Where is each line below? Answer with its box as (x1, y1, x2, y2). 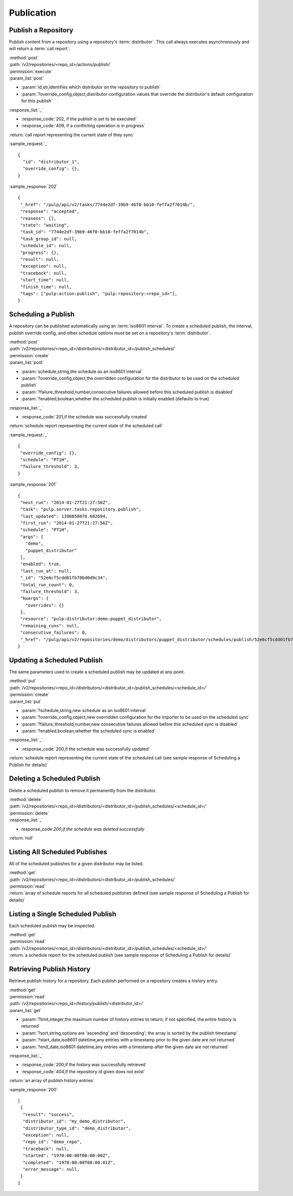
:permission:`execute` (9, 69, 53, 74)
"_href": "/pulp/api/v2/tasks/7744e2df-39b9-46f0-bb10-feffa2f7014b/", (20, 202, 195, 207)
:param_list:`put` (9, 698, 42, 704)
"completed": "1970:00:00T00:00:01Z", (22, 1160, 116, 1165)
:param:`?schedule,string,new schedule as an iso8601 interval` (21, 707, 147, 713)
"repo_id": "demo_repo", (22, 1139, 83, 1145)
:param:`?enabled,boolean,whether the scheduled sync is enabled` (21, 728, 156, 734)
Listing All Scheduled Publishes (9, 848, 107, 856)
